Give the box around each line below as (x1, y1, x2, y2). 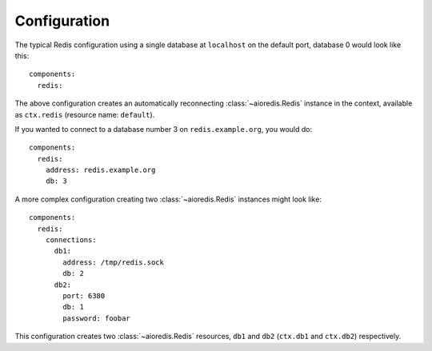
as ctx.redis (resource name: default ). (14, 110, 155, 119)
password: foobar (62, 313, 131, 323)
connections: (45, 236, 97, 245)
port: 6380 (62, 291, 106, 300)
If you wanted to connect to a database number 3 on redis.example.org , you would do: (14, 124, 312, 134)
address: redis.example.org (45, 166, 156, 175)
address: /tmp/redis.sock (62, 257, 164, 267)
